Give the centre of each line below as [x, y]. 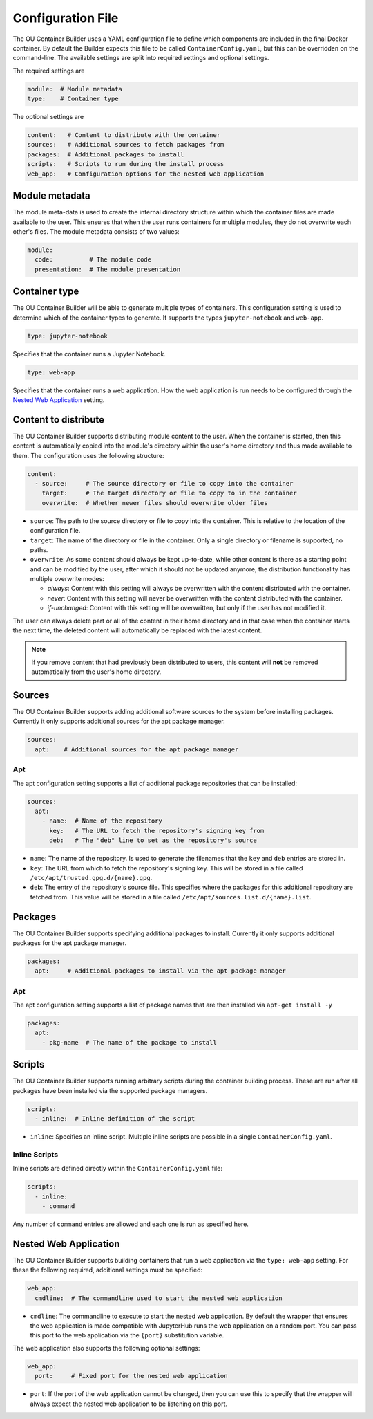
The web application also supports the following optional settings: [106, 1348]
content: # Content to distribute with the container [124, 135]
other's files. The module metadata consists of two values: [96, 231]
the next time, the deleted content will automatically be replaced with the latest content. [137, 630]
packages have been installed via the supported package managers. [110, 1090]
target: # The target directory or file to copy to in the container [169, 493]
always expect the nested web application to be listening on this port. [129, 1404]
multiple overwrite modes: [67, 579]
